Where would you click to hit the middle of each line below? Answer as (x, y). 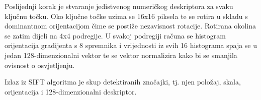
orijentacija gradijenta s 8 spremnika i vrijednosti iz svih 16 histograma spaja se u (131, 45)
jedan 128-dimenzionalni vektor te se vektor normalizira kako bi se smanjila (121, 55)
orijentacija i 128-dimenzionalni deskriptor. (71, 91)
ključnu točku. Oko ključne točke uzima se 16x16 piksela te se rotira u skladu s (126, 16)
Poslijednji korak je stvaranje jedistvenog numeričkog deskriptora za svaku (119, 6)
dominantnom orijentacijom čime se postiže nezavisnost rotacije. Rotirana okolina (130, 26)
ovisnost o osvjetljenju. (40, 65)
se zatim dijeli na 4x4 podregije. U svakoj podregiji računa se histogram (115, 35)
